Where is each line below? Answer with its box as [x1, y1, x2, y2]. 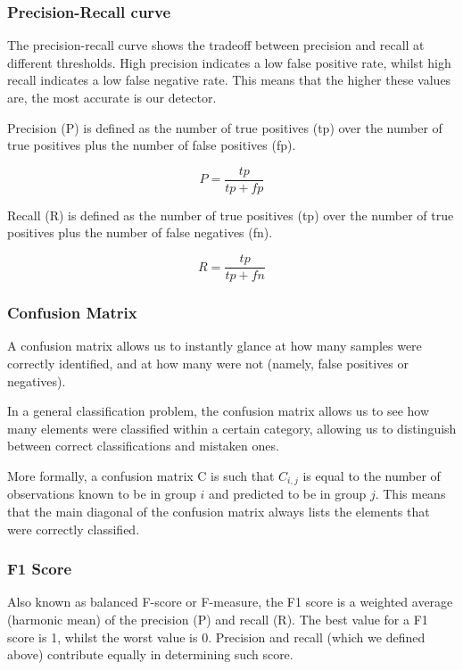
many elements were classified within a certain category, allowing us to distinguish [7, 418, 457, 437]
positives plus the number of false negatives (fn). [7, 223, 273, 242]
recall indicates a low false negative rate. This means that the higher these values [7, 70, 451, 89]
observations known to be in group [7, 484, 196, 503]
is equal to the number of [302, 466, 441, 484]
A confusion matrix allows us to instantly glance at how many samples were [7, 336, 422, 355]
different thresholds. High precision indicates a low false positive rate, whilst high [7, 53, 451, 71]
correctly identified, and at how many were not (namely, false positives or [7, 353, 409, 372]
